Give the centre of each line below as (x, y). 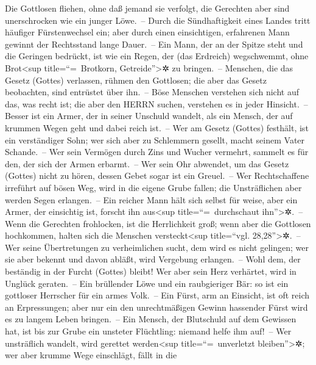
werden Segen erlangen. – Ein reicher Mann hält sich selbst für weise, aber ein (151, 199)
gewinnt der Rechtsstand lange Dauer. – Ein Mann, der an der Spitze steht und (154, 44)
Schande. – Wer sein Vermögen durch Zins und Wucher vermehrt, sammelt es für (157, 152)
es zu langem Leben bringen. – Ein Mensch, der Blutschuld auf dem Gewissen (151, 319)
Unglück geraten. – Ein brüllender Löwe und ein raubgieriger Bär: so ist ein (147, 283)
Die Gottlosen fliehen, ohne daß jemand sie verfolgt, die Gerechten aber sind (147, 8)
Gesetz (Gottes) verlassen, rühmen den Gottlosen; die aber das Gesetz (136, 80)
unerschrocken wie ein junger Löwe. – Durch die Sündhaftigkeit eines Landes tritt (158, 20)
